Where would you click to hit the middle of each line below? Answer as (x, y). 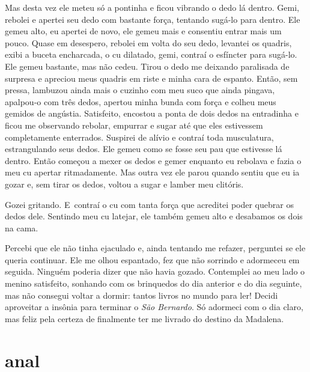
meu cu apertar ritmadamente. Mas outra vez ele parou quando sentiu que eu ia (152, 172)
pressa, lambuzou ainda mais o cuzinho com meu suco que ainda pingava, (140, 90)
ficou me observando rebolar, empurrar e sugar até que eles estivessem (134, 125)
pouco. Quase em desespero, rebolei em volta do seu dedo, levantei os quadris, (148, 42)
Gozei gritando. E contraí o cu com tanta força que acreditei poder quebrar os (149, 204)
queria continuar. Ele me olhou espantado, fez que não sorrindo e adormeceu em (152, 259)
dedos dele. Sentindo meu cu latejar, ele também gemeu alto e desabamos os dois (154, 216)
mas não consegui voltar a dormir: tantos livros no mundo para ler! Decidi (141, 295)
